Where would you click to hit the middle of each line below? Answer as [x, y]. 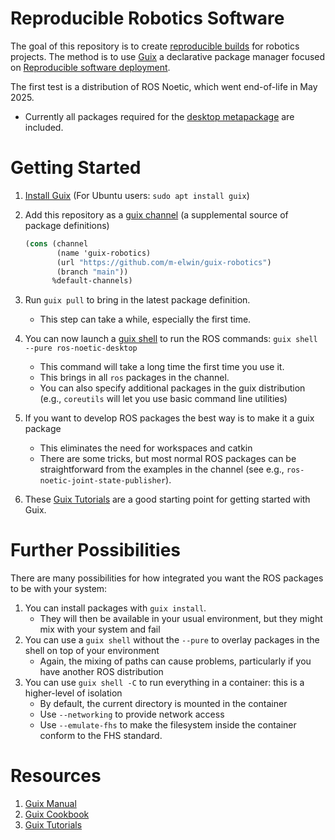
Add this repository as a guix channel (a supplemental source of [156, 214]
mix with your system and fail [100, 629]
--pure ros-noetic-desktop [81, 348]
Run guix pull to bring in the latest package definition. [137, 300]
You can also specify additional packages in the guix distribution [172, 388]
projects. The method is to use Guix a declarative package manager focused [168, 56]
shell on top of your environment [92, 651]
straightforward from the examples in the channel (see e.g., [162, 469]
